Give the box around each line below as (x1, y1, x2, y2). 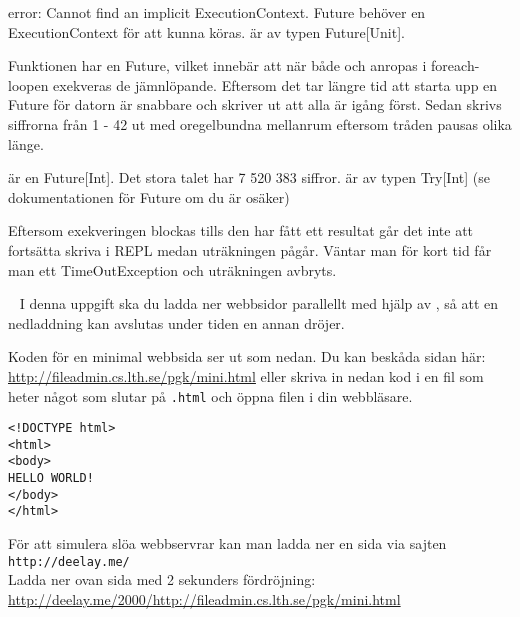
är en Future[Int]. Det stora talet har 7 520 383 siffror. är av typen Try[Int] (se (8, 167, 490, 188)
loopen (8, 74, 49, 95)
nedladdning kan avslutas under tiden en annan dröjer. (8, 312, 345, 333)
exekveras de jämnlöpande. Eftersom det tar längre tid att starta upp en (53, 74, 498, 95)
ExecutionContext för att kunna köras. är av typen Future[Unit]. (8, 21, 405, 42)
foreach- (431, 55, 480, 76)
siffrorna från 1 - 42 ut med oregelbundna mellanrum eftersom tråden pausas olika (8, 113, 512, 134)
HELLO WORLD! (8, 471, 94, 486)
